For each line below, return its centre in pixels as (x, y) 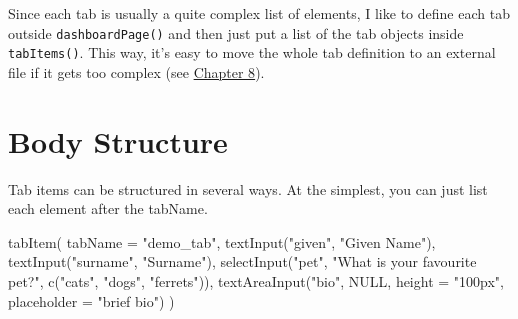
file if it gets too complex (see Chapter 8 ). (136, 71)
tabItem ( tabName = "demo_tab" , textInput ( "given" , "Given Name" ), (222, 241)
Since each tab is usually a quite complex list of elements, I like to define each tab (259, 13)
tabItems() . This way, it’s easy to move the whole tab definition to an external (252, 52)
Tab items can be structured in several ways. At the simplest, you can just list (248, 188)
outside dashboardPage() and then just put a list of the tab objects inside (236, 32)
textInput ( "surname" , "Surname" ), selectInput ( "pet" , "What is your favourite (242, 261)
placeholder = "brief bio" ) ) (91, 300)
